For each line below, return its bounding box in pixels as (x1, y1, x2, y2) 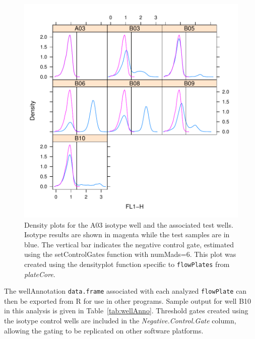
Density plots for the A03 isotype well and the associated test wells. (24, 219, 233, 230)
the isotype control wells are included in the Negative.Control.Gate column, (4, 315, 236, 326)
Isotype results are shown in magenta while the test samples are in (24, 229, 230, 240)
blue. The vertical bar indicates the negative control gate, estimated (24, 239, 234, 249)
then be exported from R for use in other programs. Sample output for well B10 (4, 295, 251, 306)
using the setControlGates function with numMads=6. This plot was (24, 249, 236, 259)
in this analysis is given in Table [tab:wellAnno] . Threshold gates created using (4, 305, 248, 316)
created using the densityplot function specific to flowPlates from (24, 258, 230, 269)
